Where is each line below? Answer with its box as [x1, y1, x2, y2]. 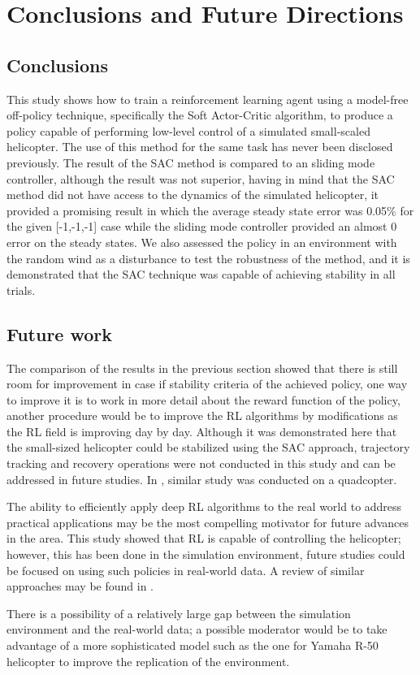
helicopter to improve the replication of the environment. [6, 652, 290, 669]
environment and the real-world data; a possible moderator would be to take [6, 621, 388, 638]
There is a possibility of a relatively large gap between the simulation [6, 604, 351, 621]
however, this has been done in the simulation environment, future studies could [6, 546, 405, 563]
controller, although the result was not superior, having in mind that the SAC [6, 170, 395, 187]
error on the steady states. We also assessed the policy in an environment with [6, 233, 397, 250]
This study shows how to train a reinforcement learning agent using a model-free [6, 90, 409, 107]
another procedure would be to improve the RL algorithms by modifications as [6, 407, 398, 424]
